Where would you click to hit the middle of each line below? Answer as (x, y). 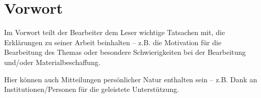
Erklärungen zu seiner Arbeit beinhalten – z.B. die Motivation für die (113, 42)
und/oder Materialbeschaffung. (52, 62)
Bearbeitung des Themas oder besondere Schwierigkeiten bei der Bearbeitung (125, 52)
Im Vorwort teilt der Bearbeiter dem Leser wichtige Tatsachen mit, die (115, 32)
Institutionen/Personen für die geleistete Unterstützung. (92, 89)
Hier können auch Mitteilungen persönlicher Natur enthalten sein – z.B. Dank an (131, 79)
